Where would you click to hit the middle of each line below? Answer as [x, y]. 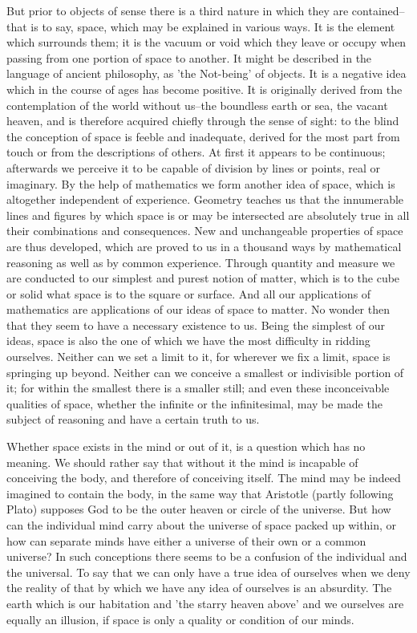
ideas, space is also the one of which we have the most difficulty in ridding [188, 341]
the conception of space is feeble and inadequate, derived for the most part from [203, 136]
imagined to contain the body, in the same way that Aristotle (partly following [200, 493]
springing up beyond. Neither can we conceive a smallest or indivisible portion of [205, 372]
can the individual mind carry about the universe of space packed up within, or [202, 525]
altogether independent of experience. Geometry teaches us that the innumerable [205, 199]
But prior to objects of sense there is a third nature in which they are [178, 10]
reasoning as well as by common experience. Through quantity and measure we [201, 262]
